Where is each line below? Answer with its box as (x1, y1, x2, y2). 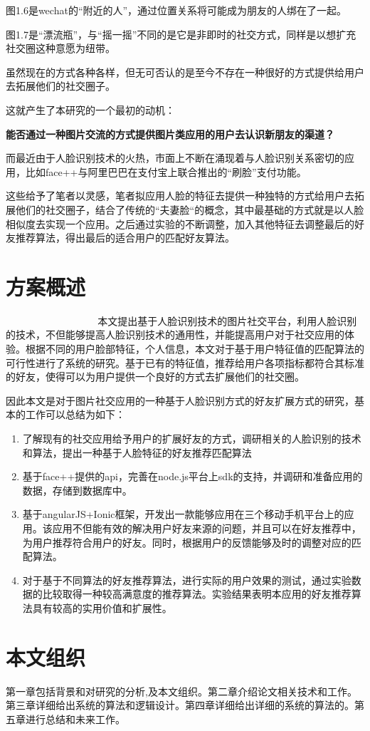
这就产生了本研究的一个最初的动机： (6, 102, 175, 117)
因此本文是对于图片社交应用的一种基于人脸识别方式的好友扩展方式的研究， (6, 393, 354, 408)
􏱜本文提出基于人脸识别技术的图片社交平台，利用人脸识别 (95, 313, 357, 328)
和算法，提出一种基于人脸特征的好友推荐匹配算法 (22, 445, 252, 460)
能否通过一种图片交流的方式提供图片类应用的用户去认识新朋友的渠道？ (6, 126, 334, 141)
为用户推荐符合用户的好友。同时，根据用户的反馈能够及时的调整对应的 (22, 534, 351, 549)
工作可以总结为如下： (25, 407, 125, 422)
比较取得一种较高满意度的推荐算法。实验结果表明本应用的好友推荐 (42, 586, 351, 601)
